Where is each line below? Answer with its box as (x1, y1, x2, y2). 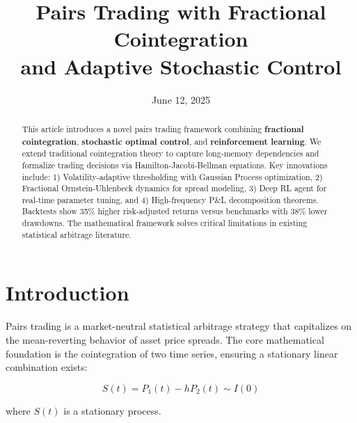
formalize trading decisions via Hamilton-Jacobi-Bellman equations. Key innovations (22, 159, 328, 170)
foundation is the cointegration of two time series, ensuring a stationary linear (6, 346, 338, 360)
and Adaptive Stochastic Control (20, 51, 342, 80)
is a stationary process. (63, 403, 161, 417)
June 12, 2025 (151, 92, 211, 106)
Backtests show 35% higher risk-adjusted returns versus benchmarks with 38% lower (22, 205, 328, 217)
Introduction (6, 278, 129, 307)
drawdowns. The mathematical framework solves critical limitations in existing (22, 217, 308, 229)
